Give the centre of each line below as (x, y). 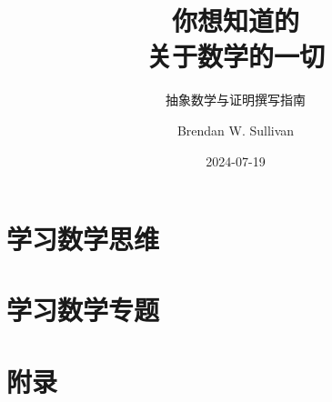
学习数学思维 (83, 239)
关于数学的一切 (235, 56)
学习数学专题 (83, 310)
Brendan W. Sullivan (236, 130)
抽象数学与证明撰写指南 (236, 100)
